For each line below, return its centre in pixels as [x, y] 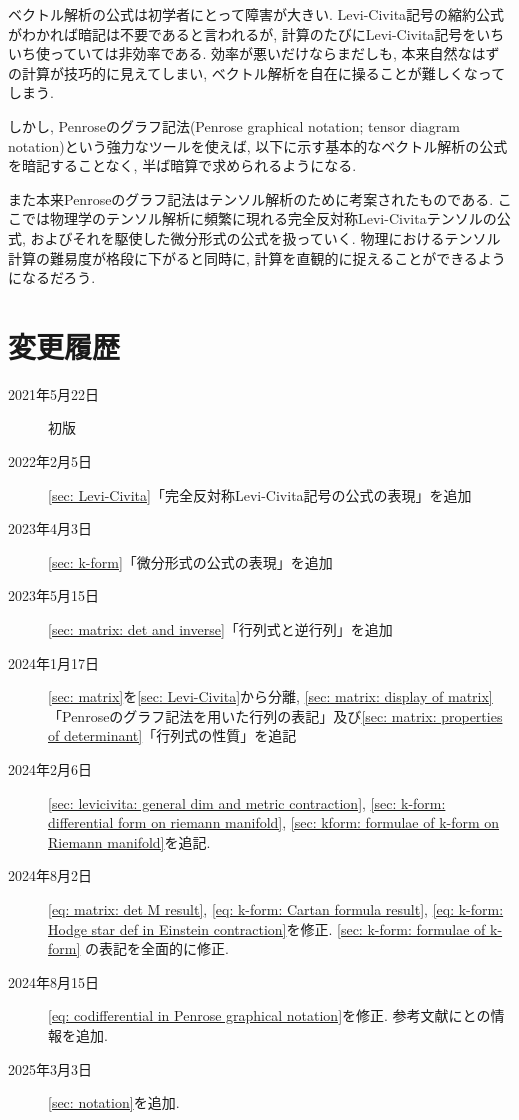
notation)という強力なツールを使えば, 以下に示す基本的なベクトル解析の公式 [258, 145]
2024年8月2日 [50, 875]
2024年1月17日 [53, 662]
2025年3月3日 [50, 1068]
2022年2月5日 [50, 461]
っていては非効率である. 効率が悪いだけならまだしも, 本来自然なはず [274, 53]
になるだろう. [52, 277]
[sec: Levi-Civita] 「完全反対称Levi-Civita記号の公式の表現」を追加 [260, 494]
